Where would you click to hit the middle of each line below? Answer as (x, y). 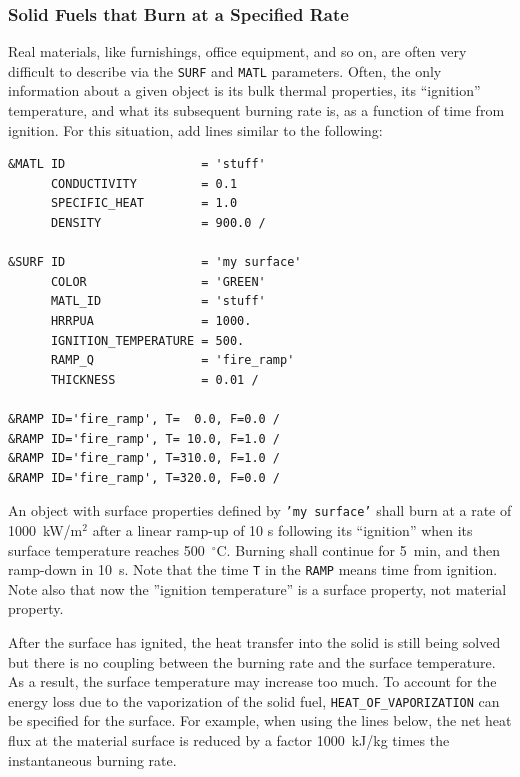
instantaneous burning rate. (92, 759)
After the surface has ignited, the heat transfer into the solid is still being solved (254, 642)
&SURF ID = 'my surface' (155, 262)
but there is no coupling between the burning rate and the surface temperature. (252, 661)
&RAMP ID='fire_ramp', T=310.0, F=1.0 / (144, 458)
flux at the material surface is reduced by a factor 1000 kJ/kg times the (229, 740)
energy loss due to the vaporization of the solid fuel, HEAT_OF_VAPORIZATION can (254, 700)
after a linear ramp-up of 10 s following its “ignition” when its (282, 530)
